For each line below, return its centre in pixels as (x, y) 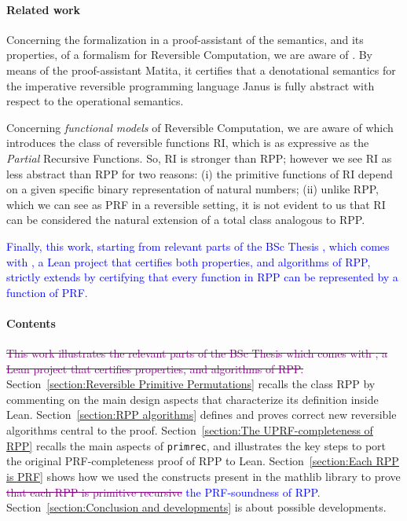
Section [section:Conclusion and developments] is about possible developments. (196, 507)
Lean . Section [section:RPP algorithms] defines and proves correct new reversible (202, 415)
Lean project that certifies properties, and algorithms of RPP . (155, 368)
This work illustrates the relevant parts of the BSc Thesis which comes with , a (197, 353)
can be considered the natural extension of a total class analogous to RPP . (186, 220)
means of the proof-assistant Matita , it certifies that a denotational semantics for (201, 70)
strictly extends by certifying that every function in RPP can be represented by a (202, 277)
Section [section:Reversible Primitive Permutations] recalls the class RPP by (191, 384)
